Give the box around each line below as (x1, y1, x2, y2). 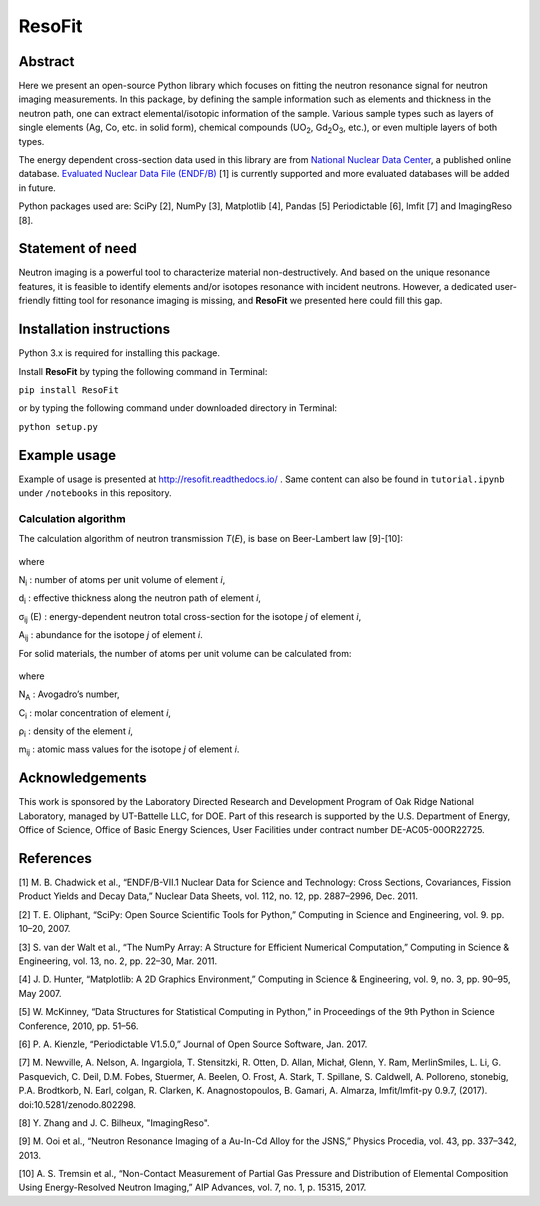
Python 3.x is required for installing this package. (18, 347, 220, 359)
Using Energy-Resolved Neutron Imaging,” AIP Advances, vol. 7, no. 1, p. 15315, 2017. (18, 1181, 367, 1194)
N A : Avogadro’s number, (18, 688, 120, 703)
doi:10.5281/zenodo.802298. (18, 1098, 137, 1110)
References (18, 850, 92, 867)
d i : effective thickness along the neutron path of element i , (18, 592, 262, 607)
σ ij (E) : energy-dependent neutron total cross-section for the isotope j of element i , (18, 610, 362, 625)
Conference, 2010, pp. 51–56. (18, 1020, 139, 1032)
